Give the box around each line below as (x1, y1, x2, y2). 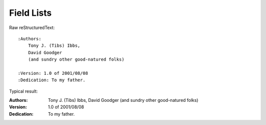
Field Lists (9, 7, 52, 18)
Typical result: (9, 88, 38, 94)
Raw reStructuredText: (9, 25, 55, 31)
